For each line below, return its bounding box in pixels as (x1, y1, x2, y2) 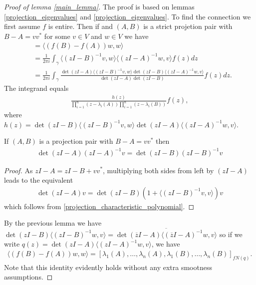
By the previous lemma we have (4, 218, 102, 228)
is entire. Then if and (48, 21, 113, 31)
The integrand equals (4, 83, 69, 93)
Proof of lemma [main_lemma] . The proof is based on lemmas (4, 1, 195, 11)
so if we (219, 229, 243, 239)
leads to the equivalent (4, 175, 73, 185)
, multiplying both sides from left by (103, 165, 214, 175)
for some (44, 30, 70, 41)
